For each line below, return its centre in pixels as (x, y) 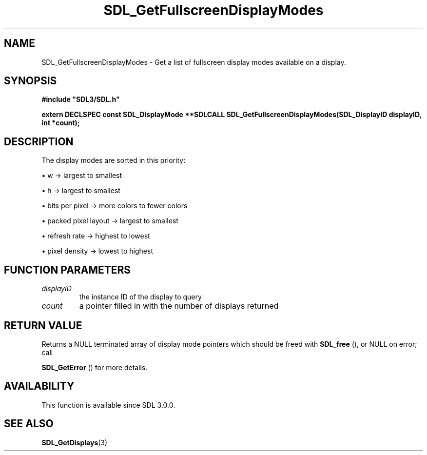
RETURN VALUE (43, 325)
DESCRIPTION (39, 141)
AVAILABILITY (39, 386)
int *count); (61, 123)
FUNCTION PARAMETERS (67, 270)
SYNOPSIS (30, 81)
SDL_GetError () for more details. (95, 367)
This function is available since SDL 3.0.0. (108, 405)
